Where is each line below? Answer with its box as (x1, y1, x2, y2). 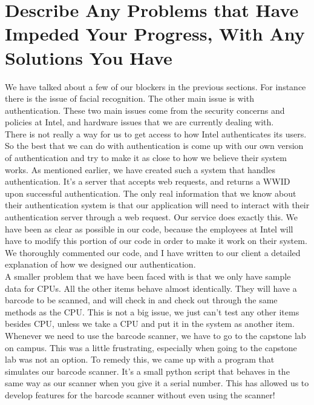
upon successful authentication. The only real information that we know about (5, 186, 296, 199)
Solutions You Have (5, 45, 172, 70)
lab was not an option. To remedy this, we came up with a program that (5, 353, 275, 366)
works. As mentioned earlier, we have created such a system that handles (5, 163, 275, 176)
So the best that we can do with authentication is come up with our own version (5, 139, 304, 152)
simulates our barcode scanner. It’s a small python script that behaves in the (5, 364, 290, 377)
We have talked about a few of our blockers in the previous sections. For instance (5, 80, 306, 93)
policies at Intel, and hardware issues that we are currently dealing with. (5, 116, 274, 128)
